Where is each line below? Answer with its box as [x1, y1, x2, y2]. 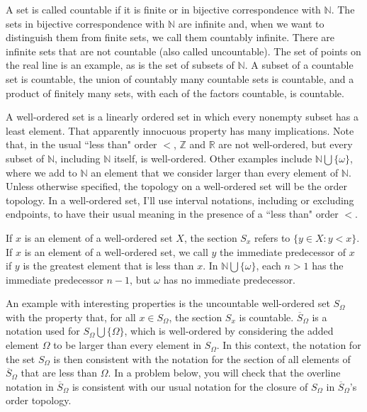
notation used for [6, 323, 80, 338]
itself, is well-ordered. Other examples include [114, 150, 312, 165]
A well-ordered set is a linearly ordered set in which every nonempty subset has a [6, 109, 359, 124]
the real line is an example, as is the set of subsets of [6, 57, 235, 72]
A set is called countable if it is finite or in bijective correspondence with [6, 2, 321, 16]
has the [312, 258, 344, 273]
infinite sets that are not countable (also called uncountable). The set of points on [6, 43, 361, 58]
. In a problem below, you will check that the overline [108, 365, 341, 380]
